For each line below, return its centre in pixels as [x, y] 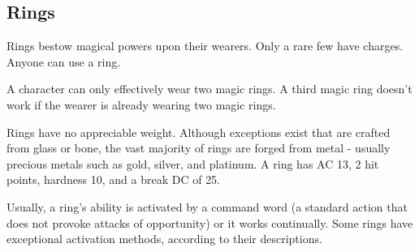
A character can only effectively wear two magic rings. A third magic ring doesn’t [209, 89]
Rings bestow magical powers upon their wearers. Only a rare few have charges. [205, 46]
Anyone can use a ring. [64, 61]
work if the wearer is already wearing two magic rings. [141, 104]
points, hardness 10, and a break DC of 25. [114, 179]
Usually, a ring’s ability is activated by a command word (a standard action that [207, 206]
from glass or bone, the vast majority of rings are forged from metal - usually [199, 148]
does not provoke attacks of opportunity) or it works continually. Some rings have [210, 222]
